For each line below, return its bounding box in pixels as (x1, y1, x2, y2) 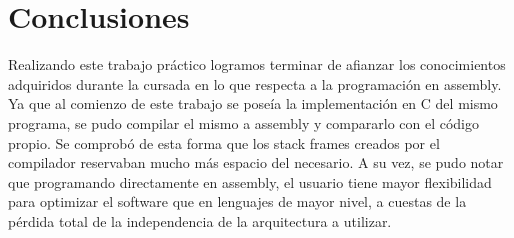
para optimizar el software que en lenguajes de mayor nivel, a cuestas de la (8, 191, 467, 212)
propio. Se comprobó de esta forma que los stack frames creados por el (8, 132, 440, 153)
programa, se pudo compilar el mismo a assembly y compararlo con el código (8, 112, 480, 133)
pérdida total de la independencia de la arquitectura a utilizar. (8, 210, 392, 231)
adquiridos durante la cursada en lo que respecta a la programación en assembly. (8, 73, 502, 94)
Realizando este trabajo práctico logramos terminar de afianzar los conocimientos (8, 54, 506, 75)
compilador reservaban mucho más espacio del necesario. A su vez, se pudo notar (8, 152, 504, 173)
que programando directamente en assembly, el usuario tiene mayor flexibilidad (8, 171, 492, 192)
